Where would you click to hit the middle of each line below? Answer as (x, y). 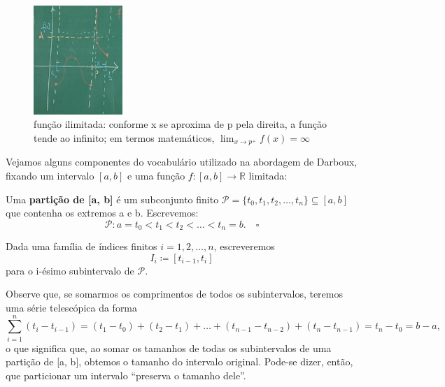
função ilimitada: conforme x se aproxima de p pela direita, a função (181, 124)
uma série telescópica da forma (72, 308)
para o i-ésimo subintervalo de (70, 270)
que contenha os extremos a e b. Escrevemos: (102, 213)
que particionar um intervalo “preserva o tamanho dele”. (126, 375)
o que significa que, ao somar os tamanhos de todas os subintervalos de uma (169, 348)
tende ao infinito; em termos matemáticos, (124, 137)
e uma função (156, 176)
